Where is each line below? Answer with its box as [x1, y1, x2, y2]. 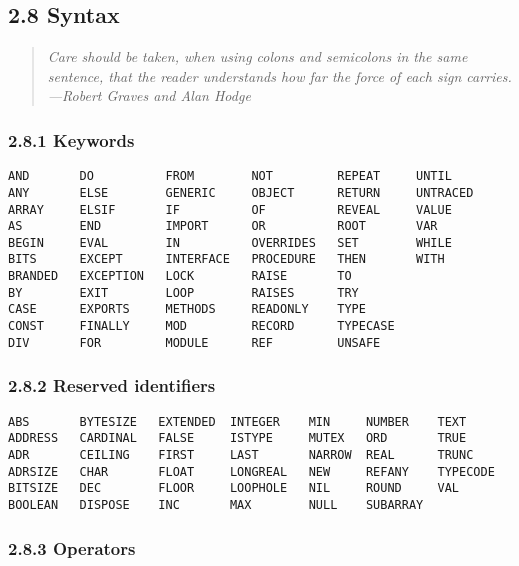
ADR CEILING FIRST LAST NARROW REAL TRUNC [8, 447, 474, 462]
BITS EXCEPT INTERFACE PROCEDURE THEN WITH [8, 252, 445, 267]
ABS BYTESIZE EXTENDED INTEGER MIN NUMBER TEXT [8, 414, 467, 429]
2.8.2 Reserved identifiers [8, 373, 216, 398]
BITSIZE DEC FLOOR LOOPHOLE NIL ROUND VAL [8, 481, 460, 496]
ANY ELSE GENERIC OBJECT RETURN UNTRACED [8, 185, 474, 200]
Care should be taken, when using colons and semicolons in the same [47, 46, 468, 67]
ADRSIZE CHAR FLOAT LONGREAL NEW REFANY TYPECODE [8, 464, 495, 479]
